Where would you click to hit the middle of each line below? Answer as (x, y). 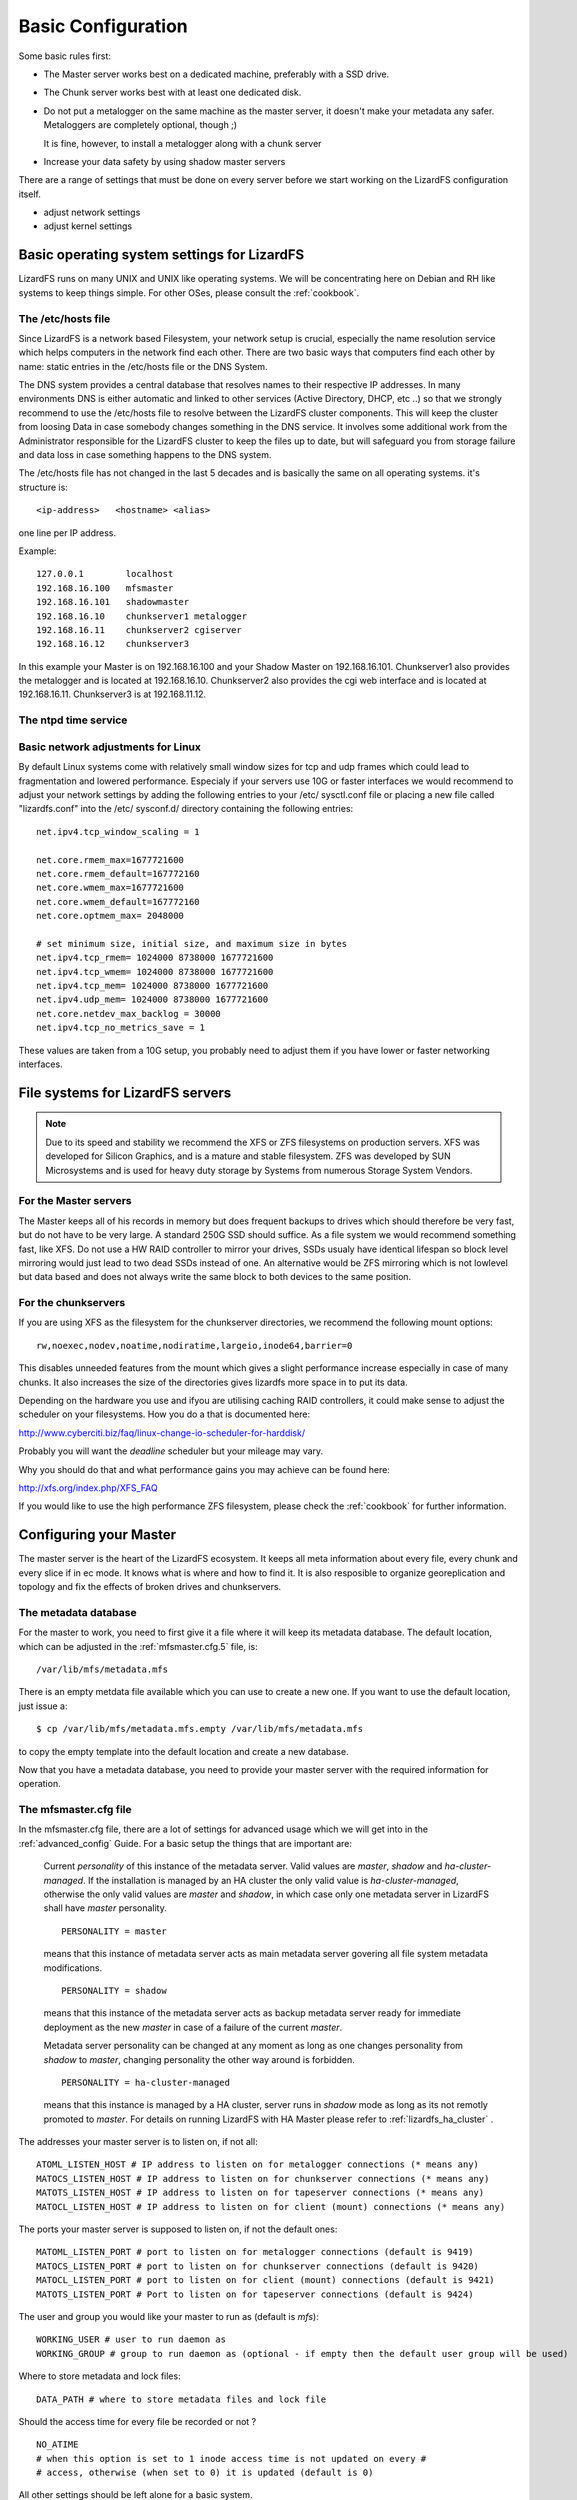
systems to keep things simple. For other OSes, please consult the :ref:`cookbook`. (189, 292)
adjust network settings (92, 212)
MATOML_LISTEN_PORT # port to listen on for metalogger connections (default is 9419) (255, 2252)
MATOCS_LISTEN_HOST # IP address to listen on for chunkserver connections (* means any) (263, 2178)
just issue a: (43, 1706)
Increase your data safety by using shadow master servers (164, 161)
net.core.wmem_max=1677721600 (110, 888)
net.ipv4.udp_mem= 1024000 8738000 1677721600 (152, 999)
